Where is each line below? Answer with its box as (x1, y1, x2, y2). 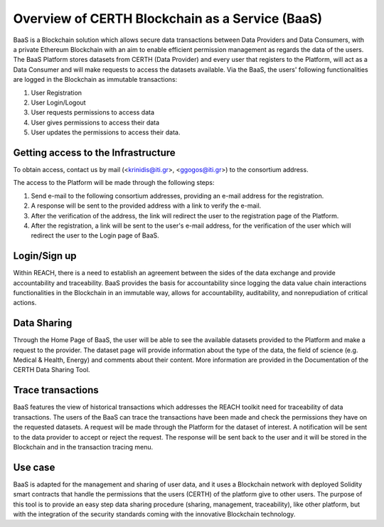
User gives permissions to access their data (31, 118, 160, 127)
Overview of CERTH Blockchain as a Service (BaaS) (13, 11, 323, 26)
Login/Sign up (13, 250, 78, 262)
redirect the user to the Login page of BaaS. (31, 231, 159, 240)
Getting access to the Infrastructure (13, 147, 176, 159)
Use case (13, 461, 55, 473)
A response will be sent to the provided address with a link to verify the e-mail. (31, 201, 262, 210)
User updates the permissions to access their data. (31, 128, 181, 137)
